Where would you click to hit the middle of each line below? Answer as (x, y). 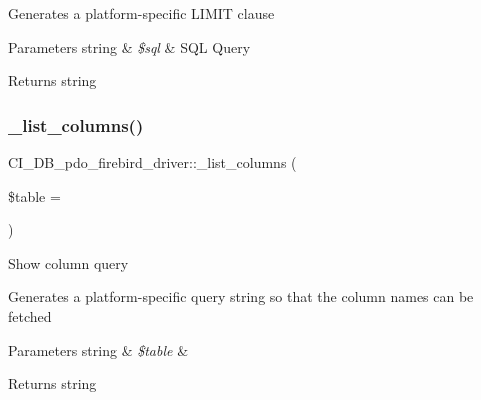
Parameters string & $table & (98, 349)
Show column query (68, 262)
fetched (30, 315)
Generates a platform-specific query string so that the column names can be (241, 296)
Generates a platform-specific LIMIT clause (141, 13)
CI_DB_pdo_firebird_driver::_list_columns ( (152, 162)
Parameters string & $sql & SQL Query (129, 46)
